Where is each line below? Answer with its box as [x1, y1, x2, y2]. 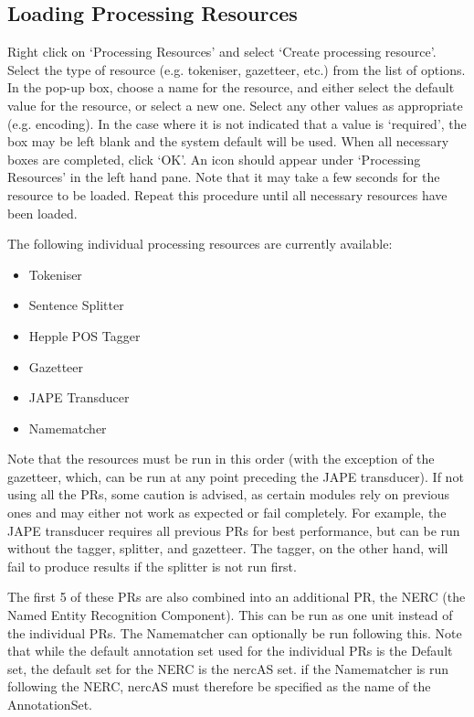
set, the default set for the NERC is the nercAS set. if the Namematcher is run [7, 658, 449, 678]
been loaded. [7, 203, 78, 222]
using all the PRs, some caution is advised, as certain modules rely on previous [7, 485, 450, 504]
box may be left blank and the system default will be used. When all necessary [7, 132, 449, 151]
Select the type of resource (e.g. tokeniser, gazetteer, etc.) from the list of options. [7, 59, 466, 79]
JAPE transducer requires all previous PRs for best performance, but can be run [7, 520, 460, 540]
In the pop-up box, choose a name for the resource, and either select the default [7, 78, 455, 97]
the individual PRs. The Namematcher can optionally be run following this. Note [7, 623, 462, 642]
